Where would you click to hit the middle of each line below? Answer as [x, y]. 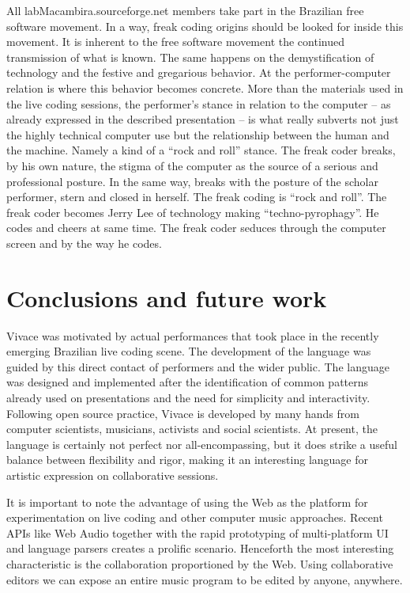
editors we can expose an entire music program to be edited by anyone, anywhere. [205, 579]
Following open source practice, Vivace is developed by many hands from [183, 413]
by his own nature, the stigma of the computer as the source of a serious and [192, 165]
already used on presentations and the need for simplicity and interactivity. [188, 397]
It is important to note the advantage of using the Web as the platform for [187, 502]
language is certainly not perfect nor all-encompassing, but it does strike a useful [202, 444]
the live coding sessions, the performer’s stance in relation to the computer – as [199, 103]
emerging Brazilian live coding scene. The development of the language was [189, 351]
